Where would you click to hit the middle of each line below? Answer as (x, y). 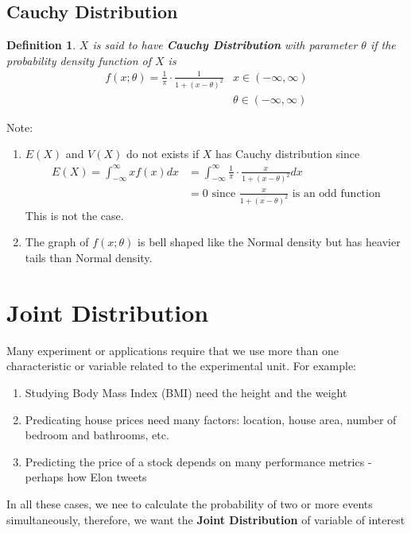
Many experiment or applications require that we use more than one (173, 350)
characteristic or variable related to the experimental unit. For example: (181, 366)
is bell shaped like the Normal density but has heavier (269, 242)
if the (383, 45)
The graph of (57, 242)
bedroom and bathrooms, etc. (97, 435)
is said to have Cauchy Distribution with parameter (225, 45)
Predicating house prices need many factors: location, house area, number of (211, 419)
